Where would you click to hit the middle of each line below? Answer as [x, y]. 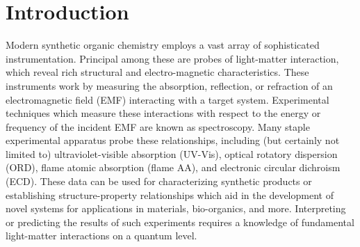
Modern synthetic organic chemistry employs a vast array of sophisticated [163, 45]
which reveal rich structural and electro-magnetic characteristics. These [157, 72]
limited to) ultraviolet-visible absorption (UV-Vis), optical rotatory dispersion [172, 153]
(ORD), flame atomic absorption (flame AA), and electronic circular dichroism [173, 167]
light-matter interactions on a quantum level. [101, 236]
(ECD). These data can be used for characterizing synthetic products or [159, 181]
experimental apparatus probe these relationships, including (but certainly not [173, 140]
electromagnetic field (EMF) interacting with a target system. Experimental [167, 99]
